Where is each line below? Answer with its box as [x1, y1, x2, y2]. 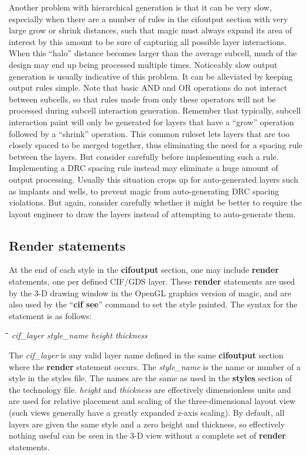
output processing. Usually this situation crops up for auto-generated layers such [9, 173, 298, 185]
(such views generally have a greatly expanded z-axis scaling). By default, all [9, 406, 285, 419]
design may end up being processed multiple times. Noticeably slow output [9, 58, 278, 70]
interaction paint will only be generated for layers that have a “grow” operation [9, 115, 294, 128]
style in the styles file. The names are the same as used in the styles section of [9, 372, 292, 384]
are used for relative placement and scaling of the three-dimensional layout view [9, 395, 296, 407]
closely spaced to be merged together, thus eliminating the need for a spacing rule [9, 139, 303, 151]
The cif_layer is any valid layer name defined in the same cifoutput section [9, 349, 284, 361]
